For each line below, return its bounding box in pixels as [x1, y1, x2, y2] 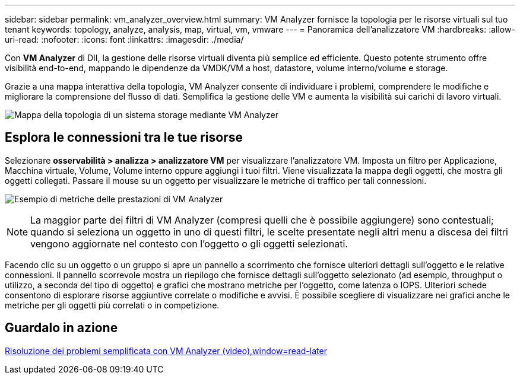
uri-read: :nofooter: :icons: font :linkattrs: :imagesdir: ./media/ [5, 34, 244, 44]
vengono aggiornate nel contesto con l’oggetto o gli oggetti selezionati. [30, 237, 348, 250]
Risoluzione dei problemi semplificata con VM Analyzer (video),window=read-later [5, 345, 327, 356]
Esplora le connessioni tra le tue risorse [5, 130, 243, 145]
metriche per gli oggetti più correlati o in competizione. [5, 300, 220, 310]
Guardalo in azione [5, 320, 118, 336]
